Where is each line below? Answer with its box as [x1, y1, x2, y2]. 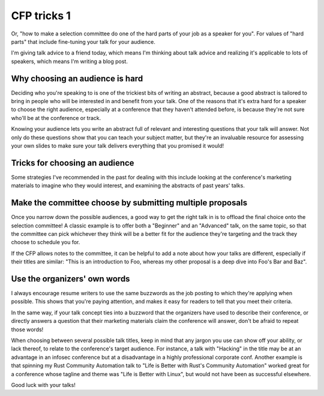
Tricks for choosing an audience [11, 158, 134, 168]
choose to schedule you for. [11, 239, 80, 246]
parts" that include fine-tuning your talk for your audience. [11, 38, 155, 45]
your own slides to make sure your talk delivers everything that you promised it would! [11, 142, 224, 149]
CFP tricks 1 [11, 9, 71, 22]
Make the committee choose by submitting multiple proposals [11, 198, 248, 208]
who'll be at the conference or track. [11, 114, 101, 121]
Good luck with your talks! [11, 381, 76, 388]
